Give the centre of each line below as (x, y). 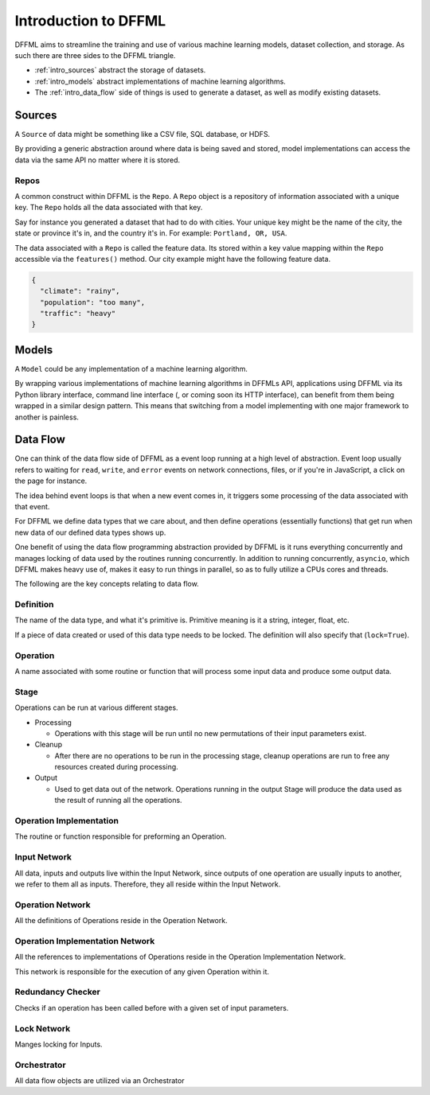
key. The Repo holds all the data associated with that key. (109, 208)
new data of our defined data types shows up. (90, 532)
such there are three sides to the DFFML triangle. (95, 55)
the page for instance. (51, 481)
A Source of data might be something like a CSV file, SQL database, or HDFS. (143, 134)
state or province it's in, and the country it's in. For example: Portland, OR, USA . (151, 233)
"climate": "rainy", (80, 291)
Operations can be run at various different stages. (96, 707)
